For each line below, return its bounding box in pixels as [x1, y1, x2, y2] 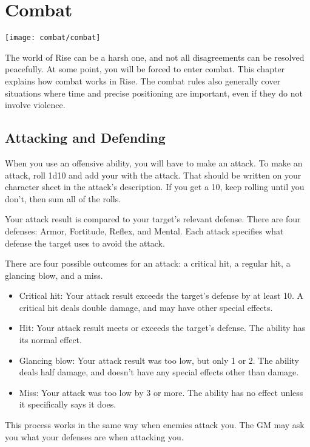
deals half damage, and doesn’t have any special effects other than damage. [19, 366, 299, 378]
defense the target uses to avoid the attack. [5, 236, 165, 249]
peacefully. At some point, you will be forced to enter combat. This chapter [5, 63, 285, 75]
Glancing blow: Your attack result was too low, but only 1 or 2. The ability [19, 353, 300, 366]
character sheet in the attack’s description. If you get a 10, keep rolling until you [5, 180, 305, 193]
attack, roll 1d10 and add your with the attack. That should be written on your [5, 168, 302, 181]
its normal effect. [19, 333, 82, 346]
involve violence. [5, 98, 66, 111]
